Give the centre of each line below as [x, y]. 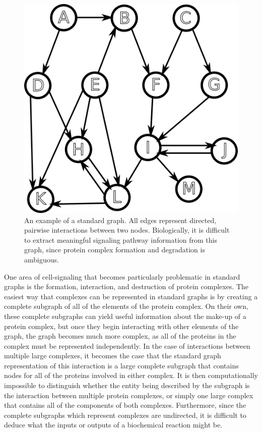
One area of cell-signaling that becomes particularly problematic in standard [122, 276]
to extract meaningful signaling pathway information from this [121, 239]
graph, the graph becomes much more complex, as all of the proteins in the [120, 336]
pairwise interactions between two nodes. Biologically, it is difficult [127, 230]
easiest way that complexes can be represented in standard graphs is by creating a [131, 296]
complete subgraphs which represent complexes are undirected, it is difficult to [125, 415]
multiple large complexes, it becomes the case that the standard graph [113, 356]
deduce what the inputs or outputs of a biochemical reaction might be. [113, 425]
